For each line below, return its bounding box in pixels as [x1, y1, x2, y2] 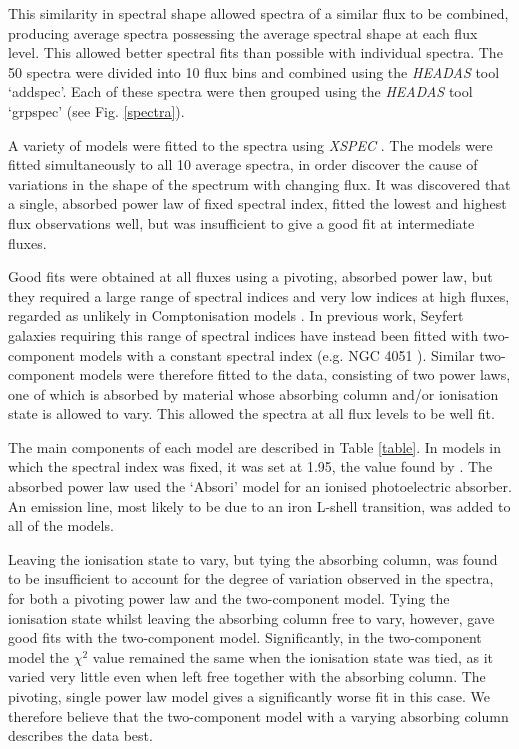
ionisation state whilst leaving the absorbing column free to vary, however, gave [8, 607, 495, 628]
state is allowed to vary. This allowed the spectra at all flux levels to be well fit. [8, 403, 495, 424]
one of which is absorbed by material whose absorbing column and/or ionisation [8, 383, 499, 404]
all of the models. [8, 515, 114, 536]
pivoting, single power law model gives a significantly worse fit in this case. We [8, 686, 490, 706]
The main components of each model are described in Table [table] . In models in [8, 436, 502, 457]
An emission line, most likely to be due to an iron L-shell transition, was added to [8, 495, 511, 516]
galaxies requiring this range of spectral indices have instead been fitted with [8, 324, 479, 345]
